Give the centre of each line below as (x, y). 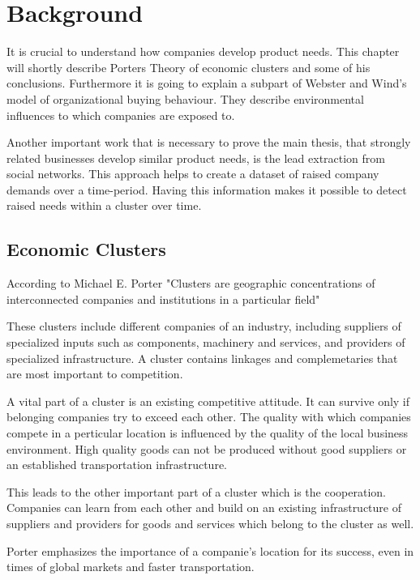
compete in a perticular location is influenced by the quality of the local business (208, 433)
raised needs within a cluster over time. (104, 205)
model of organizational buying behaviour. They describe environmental (185, 98)
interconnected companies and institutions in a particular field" (163, 299)
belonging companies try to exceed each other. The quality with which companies (209, 417)
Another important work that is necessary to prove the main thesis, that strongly (209, 142)
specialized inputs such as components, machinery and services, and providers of (206, 342)
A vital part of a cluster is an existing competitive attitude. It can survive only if (208, 401)
